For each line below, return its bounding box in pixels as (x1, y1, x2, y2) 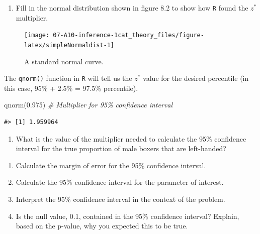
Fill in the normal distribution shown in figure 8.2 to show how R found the (16, 3, 248, 13)
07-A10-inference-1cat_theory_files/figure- (53, 32, 204, 39)
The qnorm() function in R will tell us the (4, 73, 132, 83)
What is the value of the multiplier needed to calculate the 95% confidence (16, 133, 246, 144)
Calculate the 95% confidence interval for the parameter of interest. (16, 177, 224, 187)
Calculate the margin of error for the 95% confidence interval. (16, 160, 206, 170)
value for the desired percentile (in (143, 73, 249, 83)
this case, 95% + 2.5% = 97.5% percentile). (4, 82, 138, 93)
